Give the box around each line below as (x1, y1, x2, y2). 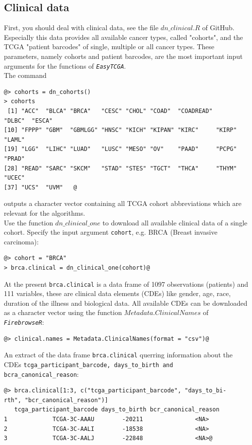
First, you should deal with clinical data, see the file (4, 22, 159, 33)
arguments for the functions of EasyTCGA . (4, 60, 126, 71)
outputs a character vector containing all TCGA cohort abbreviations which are (4, 198, 242, 208)
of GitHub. (202, 22, 235, 33)
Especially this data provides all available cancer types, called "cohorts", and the (4, 32, 243, 42)
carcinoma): (4, 236, 39, 246)
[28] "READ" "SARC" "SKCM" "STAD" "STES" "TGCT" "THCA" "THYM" (4, 165, 237, 172)
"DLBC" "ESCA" (4, 117, 53, 124)
